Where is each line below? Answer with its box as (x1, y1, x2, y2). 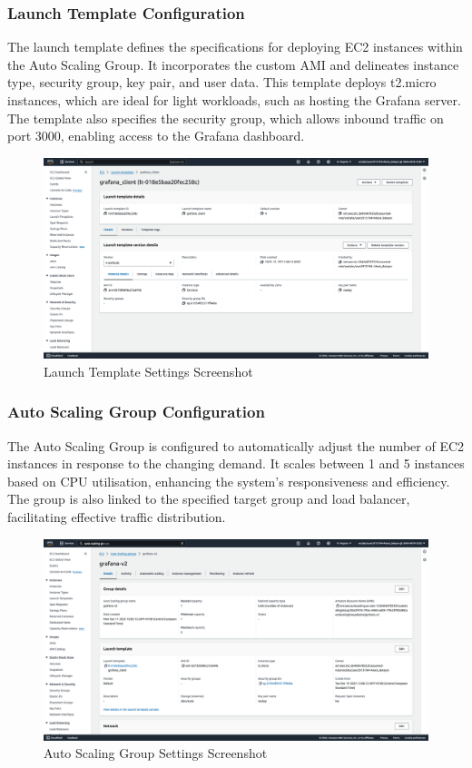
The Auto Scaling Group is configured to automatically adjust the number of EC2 (7, 436, 465, 455)
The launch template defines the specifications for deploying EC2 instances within (7, 37, 463, 56)
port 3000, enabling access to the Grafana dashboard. (7, 126, 305, 145)
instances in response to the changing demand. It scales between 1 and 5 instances (7, 454, 465, 473)
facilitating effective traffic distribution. (7, 507, 226, 527)
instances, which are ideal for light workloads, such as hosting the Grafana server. (7, 91, 461, 109)
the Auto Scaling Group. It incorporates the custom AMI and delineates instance (7, 54, 459, 74)
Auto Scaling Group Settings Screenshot (44, 743, 268, 763)
